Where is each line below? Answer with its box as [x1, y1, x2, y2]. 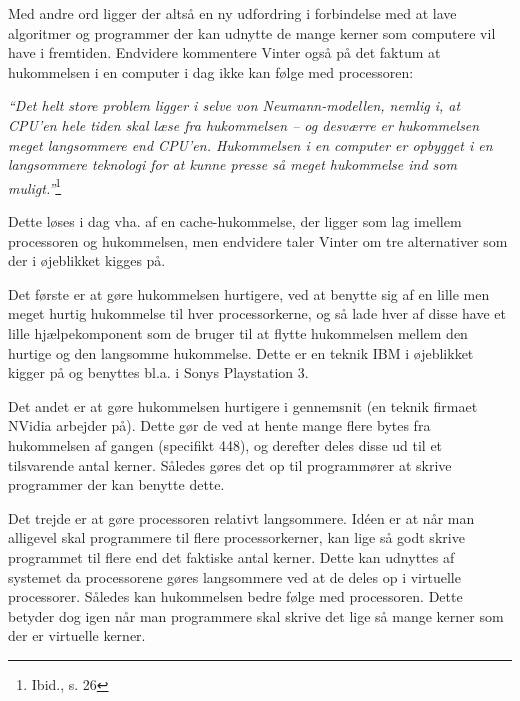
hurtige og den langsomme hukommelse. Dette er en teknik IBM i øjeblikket [8, 342, 474, 363]
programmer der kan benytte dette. [8, 474, 225, 495]
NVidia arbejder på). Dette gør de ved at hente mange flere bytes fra [8, 415, 431, 436]
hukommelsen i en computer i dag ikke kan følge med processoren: [8, 61, 414, 82]
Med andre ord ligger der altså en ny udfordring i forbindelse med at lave [8, 3, 457, 23]
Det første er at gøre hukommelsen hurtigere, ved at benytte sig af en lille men [8, 283, 490, 304]
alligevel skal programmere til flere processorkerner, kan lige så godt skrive [8, 527, 465, 548]
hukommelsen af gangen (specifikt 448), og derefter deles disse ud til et [8, 434, 443, 455]
